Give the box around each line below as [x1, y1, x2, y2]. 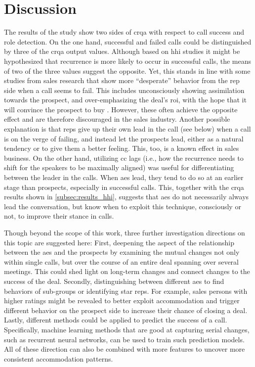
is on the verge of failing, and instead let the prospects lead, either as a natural [4, 133, 244, 143]
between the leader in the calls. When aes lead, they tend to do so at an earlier [4, 172, 244, 183]
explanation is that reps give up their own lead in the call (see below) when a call [4, 124, 251, 134]
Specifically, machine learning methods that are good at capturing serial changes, [4, 324, 250, 334]
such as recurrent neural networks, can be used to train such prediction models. [4, 334, 245, 344]
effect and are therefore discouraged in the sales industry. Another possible [4, 114, 230, 124]
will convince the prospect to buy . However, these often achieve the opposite [4, 104, 238, 114]
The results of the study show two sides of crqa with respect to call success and [4, 27, 245, 37]
